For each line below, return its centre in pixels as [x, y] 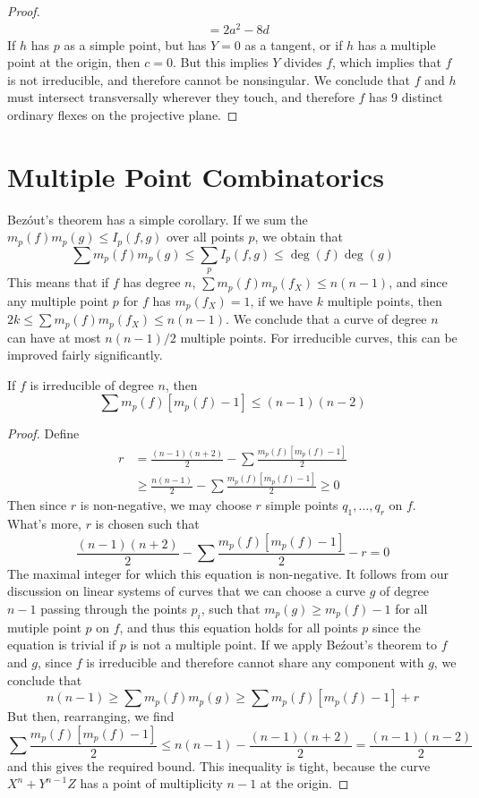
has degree [152, 282]
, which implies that [387, 62]
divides [303, 62]
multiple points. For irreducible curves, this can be [319, 337]
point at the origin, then [74, 62]
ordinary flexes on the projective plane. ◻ [123, 115]
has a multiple [397, 44]
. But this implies [221, 62]
